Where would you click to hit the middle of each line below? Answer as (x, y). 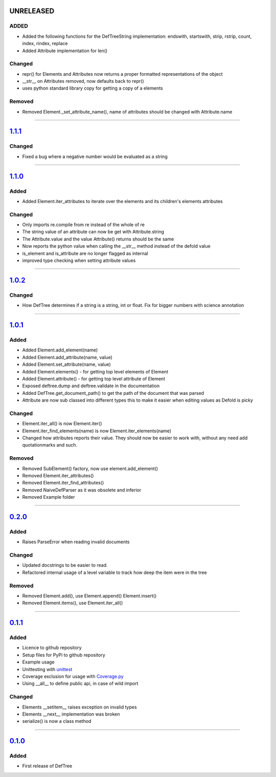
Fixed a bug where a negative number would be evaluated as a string (95, 157)
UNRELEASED (32, 11)
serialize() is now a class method (57, 721)
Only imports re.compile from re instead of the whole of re (84, 225)
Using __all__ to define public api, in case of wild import (80, 683)
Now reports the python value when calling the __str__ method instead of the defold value (116, 246)
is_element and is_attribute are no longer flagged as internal (85, 253)
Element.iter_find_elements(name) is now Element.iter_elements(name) (97, 431)
